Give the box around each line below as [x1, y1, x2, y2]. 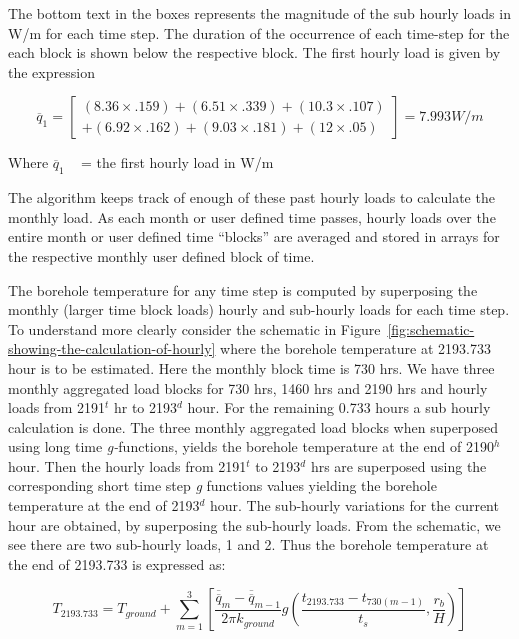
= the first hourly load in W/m [81, 152, 274, 173]
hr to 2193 [113, 397, 177, 418]
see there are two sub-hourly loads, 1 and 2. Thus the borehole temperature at [8, 534, 489, 555]
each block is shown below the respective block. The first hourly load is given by [8, 42, 501, 63]
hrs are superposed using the [310, 455, 487, 476]
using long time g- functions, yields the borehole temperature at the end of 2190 [8, 436, 494, 457]
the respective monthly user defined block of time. [8, 245, 315, 266]
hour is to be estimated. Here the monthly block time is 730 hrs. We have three [8, 357, 495, 378]
